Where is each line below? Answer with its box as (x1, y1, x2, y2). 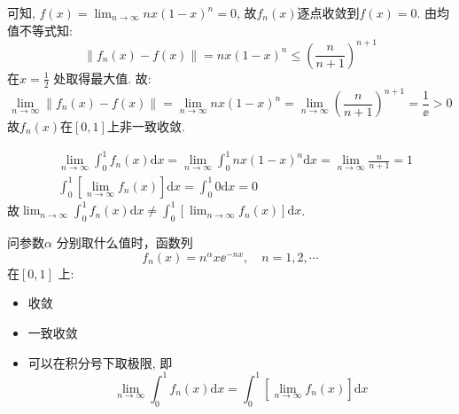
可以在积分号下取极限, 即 (27, 353, 173, 371)
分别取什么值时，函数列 (56, 233, 193, 252)
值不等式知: (7, 20, 73, 39)
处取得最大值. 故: (53, 68, 152, 87)
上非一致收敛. (106, 117, 185, 136)
